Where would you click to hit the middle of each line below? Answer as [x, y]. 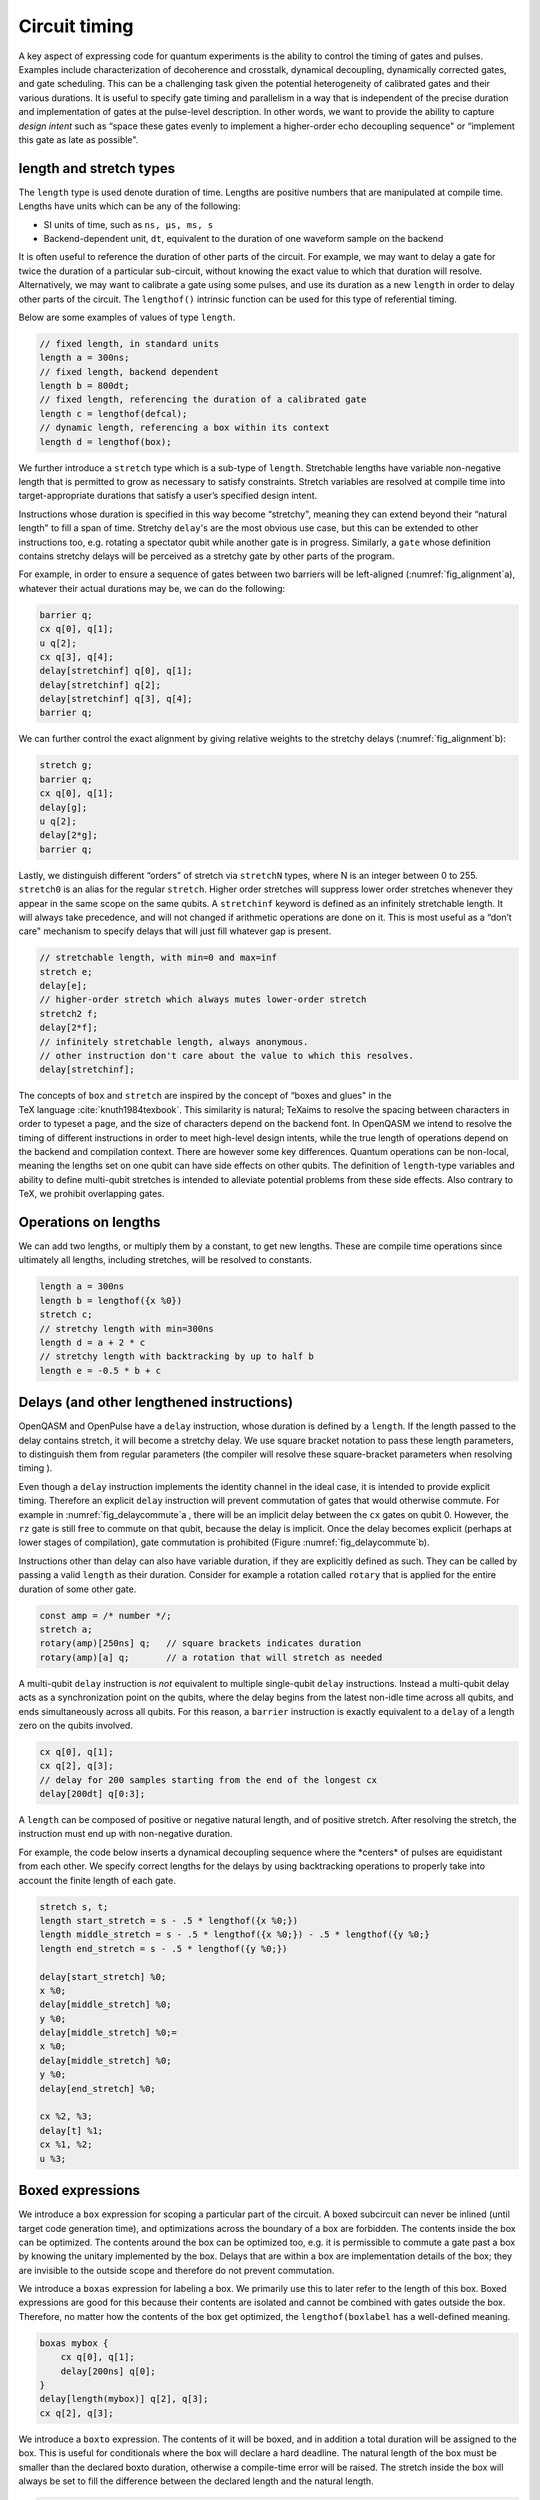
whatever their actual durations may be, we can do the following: [151, 588]
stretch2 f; [69, 1013]
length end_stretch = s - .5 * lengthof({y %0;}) [163, 1948]
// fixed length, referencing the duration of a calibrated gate [203, 399]
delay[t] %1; [71, 2130]
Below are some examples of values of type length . [127, 317]
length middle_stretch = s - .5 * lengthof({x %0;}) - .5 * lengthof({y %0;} [234, 1934]
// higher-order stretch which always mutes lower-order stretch [203, 999]
